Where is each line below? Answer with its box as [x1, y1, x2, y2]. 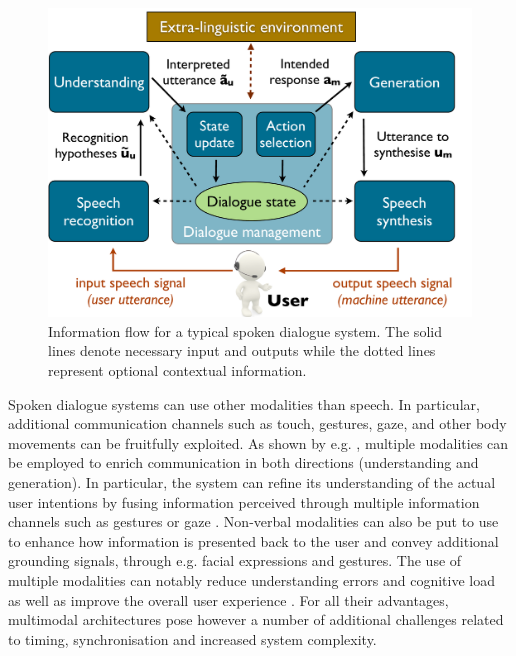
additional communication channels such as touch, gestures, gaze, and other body [8, 413, 507, 434]
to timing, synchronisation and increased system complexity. [8, 628, 377, 649]
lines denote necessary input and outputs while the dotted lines [48, 340, 436, 361]
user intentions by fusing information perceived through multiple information [8, 491, 480, 512]
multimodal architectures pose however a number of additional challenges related [8, 609, 504, 630]
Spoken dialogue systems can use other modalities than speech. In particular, [8, 393, 480, 414]
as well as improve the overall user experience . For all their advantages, [8, 589, 449, 610]
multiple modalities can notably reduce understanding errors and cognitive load [8, 570, 495, 591]
